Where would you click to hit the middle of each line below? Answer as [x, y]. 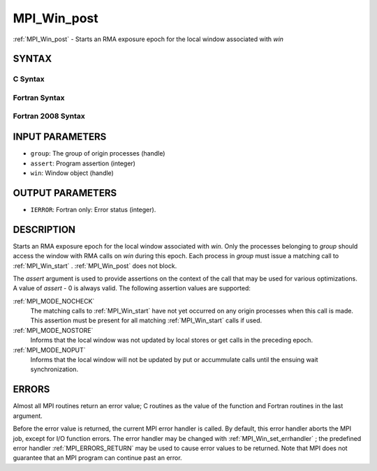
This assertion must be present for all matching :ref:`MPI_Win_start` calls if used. [146, 320]
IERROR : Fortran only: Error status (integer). [93, 209]
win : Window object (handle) [72, 173]
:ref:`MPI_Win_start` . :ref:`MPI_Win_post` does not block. [95, 266]
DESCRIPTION [44, 229]
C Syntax [29, 79]
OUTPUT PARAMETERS [65, 193]
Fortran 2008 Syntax [49, 117]
